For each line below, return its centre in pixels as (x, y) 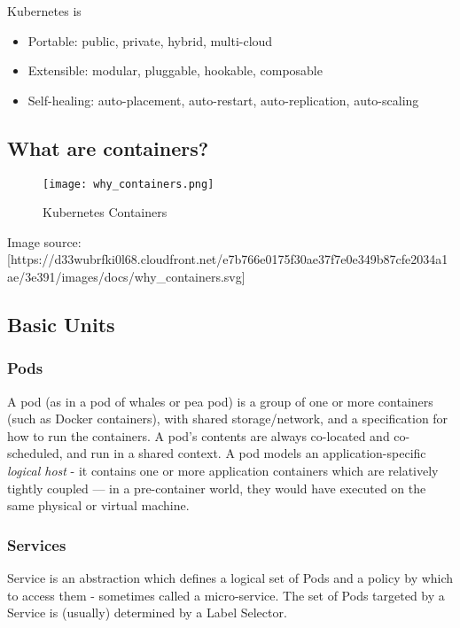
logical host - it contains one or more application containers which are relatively (223, 470)
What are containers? (108, 147)
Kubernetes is (44, 11)
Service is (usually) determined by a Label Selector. (147, 612)
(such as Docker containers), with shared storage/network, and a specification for (228, 419)
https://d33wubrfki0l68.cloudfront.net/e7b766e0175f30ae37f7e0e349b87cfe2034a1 (229, 259)
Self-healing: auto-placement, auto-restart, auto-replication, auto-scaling (223, 100)
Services (37, 544)
